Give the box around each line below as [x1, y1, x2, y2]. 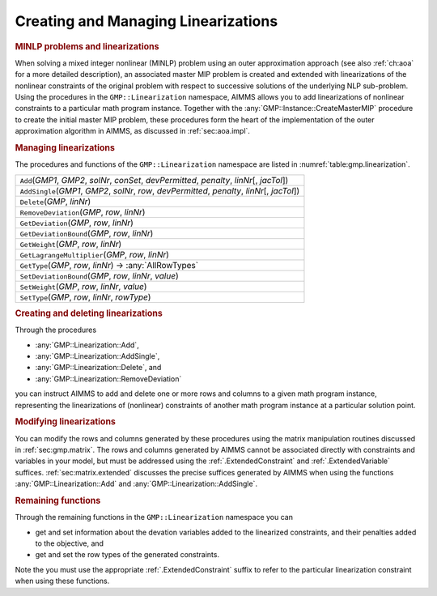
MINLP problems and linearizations [15, 40, 159, 52]
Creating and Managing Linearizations [15, 12, 278, 30]
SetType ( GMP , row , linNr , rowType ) [19, 292, 151, 303]
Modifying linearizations [15, 416, 117, 428]
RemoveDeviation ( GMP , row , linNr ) [19, 206, 146, 218]
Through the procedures [15, 325, 97, 335]
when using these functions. [15, 576, 110, 586]
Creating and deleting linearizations [15, 308, 163, 319]
